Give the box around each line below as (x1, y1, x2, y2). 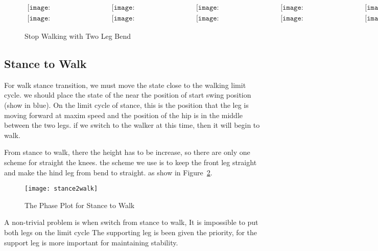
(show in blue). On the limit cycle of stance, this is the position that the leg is (4, 100, 249, 110)
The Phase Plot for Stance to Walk (25, 199, 135, 210)
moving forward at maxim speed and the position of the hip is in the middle (4, 109, 243, 120)
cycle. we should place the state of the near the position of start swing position (4, 89, 251, 100)
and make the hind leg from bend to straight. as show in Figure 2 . (4, 167, 212, 177)
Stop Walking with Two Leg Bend (25, 31, 131, 41)
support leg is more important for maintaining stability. (4, 237, 178, 247)
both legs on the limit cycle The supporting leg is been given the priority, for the (4, 227, 257, 238)
